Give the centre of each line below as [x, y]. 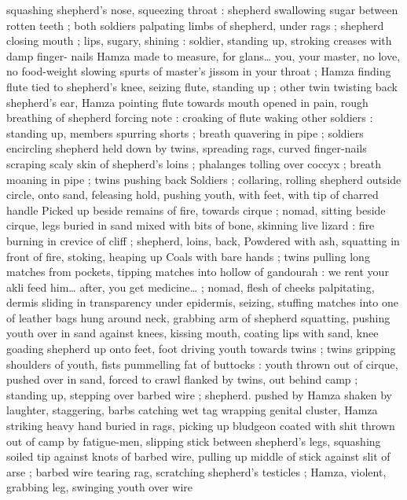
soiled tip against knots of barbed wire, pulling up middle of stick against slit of [198, 456]
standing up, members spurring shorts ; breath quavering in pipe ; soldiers [185, 132]
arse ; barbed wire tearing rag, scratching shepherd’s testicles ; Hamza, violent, [196, 471]
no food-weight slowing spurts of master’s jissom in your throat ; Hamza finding [199, 71]
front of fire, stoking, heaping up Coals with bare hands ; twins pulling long [188, 256]
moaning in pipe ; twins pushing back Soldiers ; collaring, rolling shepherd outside [204, 179]
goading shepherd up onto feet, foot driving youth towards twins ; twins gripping [201, 349]
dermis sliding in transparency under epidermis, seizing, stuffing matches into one [202, 302]
